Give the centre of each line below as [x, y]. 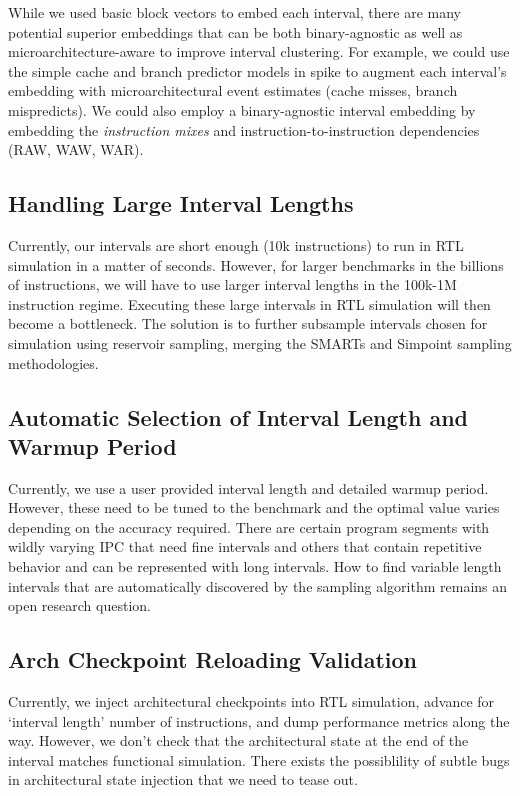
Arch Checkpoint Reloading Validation [212, 659]
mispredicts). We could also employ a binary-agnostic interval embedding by [242, 109]
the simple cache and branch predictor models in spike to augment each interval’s [257, 70]
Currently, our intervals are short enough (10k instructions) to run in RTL [236, 244]
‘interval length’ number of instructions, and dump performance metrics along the [259, 720]
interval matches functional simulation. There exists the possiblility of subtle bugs [259, 759]
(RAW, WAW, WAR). [76, 149]
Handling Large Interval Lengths [181, 203]
